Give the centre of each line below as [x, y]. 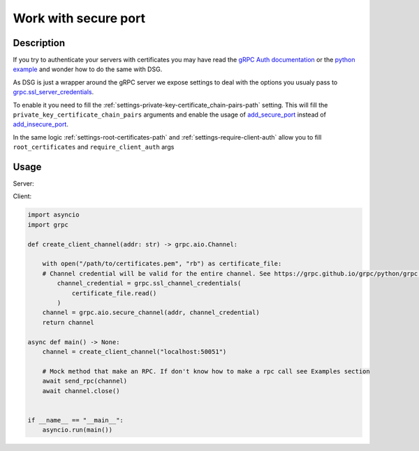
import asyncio [53, 215]
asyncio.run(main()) [78, 430]
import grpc [48, 224]
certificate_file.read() [114, 293]
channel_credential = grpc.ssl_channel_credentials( [149, 283]
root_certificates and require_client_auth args [94, 147]
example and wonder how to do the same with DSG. [88, 69]
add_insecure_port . [41, 124]
